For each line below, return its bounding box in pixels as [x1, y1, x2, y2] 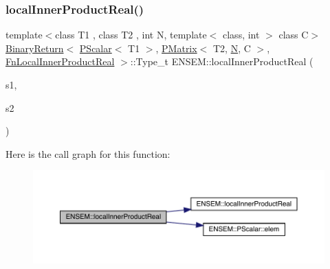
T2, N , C [212, 40, 251, 55]
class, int [223, 27, 260, 42]
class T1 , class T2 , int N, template [55, 27, 207, 42]
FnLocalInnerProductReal [5, 54, 115, 69]
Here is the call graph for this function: [5, 146, 170, 161]
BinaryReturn [5, 40, 64, 55]
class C [278, 27, 309, 42]
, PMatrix [155, 40, 197, 55]
